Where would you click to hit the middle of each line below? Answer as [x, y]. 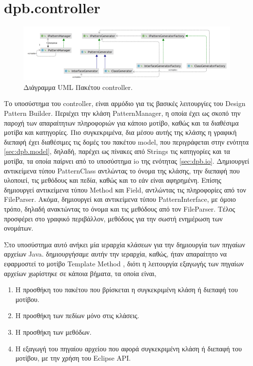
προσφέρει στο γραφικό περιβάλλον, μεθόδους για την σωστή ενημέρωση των [113, 218]
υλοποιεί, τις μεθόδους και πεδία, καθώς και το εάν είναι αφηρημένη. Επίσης [113, 180]
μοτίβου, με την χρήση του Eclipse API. [73, 358]
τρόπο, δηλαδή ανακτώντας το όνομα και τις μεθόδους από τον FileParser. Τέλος [120, 208]
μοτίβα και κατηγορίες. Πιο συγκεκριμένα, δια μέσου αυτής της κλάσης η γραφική [120, 132]
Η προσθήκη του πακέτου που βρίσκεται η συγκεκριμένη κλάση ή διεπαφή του [126, 290]
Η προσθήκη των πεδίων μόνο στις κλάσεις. [77, 315]
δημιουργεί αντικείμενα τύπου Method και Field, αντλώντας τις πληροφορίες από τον [125, 189]
